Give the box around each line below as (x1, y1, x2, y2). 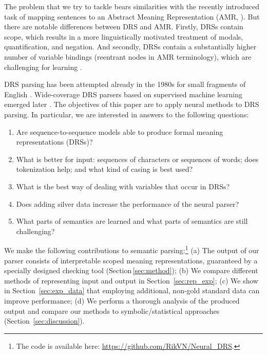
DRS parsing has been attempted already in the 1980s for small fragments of (4, 79, 246, 90)
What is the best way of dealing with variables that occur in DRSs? (16, 181, 230, 191)
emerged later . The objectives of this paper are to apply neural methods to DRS (4, 99, 259, 110)
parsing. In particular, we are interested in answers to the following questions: (4, 109, 249, 119)
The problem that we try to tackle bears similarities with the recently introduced (4, 1, 260, 11)
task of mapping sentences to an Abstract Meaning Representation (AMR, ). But (4, 11, 260, 22)
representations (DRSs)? (16, 136, 93, 147)
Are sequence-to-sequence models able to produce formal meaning (16, 126, 223, 137)
